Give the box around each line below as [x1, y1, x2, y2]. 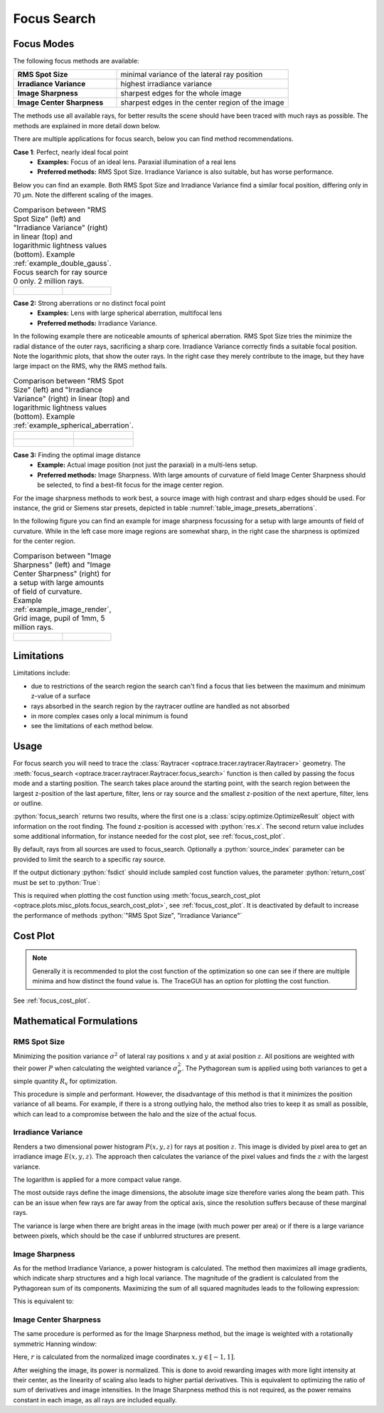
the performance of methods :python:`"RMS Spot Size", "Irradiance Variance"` [13, 911, 242, 919]
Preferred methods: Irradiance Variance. [37, 319, 158, 327]
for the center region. [13, 537, 76, 545]
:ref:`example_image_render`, [13, 604, 112, 614]
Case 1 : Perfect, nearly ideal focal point [13, 147, 129, 156]
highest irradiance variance [120, 79, 213, 89]
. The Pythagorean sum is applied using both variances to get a [181, 1064, 368, 1072]
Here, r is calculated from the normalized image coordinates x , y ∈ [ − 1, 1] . [13, 1352, 236, 1361]
